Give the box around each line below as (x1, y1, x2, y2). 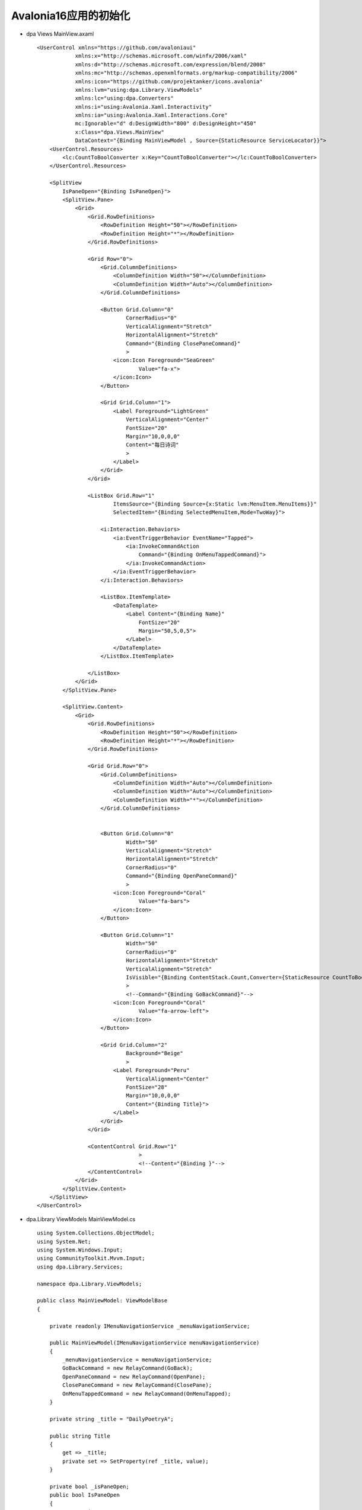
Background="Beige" (125, 1050, 183, 1057)
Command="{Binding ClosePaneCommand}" (125, 340, 241, 347)
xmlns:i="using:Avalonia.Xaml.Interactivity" (75, 103, 212, 110)
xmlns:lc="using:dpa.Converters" (75, 95, 174, 102)
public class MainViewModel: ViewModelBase (37, 1297, 168, 1304)
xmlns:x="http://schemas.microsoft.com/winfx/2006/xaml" (75, 53, 247, 60)
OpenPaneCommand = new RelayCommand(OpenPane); (62, 1373, 206, 1380)
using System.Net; (37, 1238, 92, 1245)
